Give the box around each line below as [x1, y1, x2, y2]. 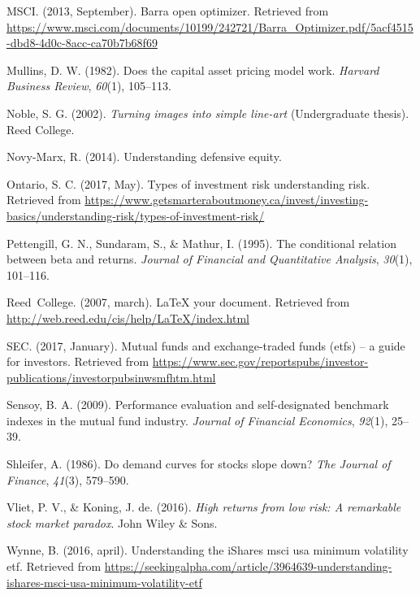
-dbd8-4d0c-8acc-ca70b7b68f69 [6, 34, 158, 51]
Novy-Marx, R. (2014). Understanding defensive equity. [6, 148, 282, 165]
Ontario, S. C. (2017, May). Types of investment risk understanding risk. [6, 175, 370, 192]
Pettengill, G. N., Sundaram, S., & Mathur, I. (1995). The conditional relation [6, 234, 396, 251]
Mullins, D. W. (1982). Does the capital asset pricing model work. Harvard [6, 61, 379, 78]
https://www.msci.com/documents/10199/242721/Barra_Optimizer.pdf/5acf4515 [6, 18, 414, 35]
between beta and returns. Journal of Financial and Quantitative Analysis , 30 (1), [6, 250, 413, 268]
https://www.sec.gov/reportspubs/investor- [152, 353, 369, 370]
